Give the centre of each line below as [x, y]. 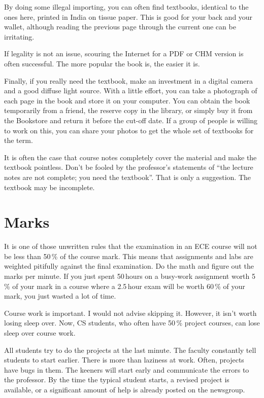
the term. [19, 140]
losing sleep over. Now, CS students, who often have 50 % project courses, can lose [132, 323]
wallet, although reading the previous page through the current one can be [120, 27]
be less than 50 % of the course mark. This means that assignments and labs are [129, 256]
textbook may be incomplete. [49, 187]
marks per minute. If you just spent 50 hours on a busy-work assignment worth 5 [130, 276]
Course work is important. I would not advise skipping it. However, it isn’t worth [130, 313]
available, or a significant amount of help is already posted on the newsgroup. [125, 389]
